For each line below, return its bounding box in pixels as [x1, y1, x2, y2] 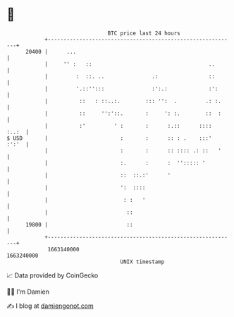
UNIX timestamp [120, 258, 165, 265]
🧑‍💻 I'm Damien [6, 287, 50, 296]
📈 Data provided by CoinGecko [6, 271, 99, 280]
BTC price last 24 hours [107, 30, 180, 37]
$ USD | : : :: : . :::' [6, 134, 212, 142]
